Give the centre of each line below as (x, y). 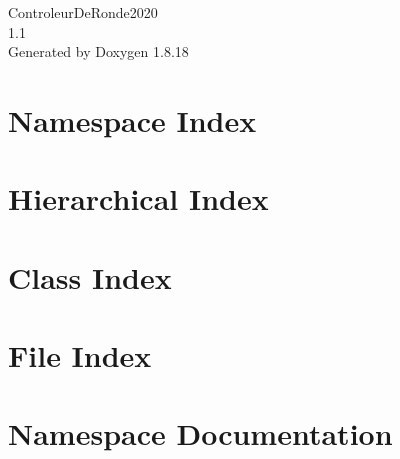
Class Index (90, 276)
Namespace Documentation (200, 433)
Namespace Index (132, 119)
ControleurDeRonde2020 (83, 12)
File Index (80, 355)
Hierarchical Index (138, 198)
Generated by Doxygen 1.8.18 (98, 51)
